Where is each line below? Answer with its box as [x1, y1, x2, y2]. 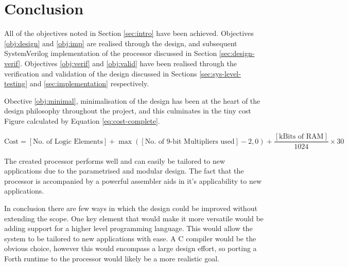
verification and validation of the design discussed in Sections [4, 68, 197, 79]
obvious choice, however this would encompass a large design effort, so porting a [4, 243, 257, 254]
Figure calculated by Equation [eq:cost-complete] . [4, 115, 160, 126]
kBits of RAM [279, 133, 324, 141]
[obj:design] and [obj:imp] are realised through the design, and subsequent [4, 37, 237, 48]
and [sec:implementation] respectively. [29, 78, 149, 89]
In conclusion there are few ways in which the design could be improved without [4, 202, 257, 213]
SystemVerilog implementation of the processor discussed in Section [4, 48, 217, 59]
